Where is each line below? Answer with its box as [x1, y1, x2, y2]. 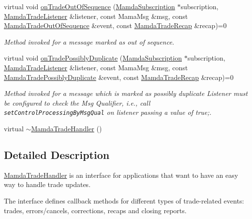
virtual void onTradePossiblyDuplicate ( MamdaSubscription [4, 53, 182, 63]
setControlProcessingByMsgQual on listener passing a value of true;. [4, 107, 212, 117]
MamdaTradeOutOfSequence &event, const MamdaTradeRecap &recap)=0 [4, 20, 227, 31]
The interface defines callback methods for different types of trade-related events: [4, 195, 244, 205]
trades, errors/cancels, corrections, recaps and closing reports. [4, 205, 187, 215]
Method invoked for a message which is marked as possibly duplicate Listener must [4, 88, 248, 98]
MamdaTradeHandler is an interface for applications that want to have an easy [4, 170, 238, 180]
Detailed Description [4, 147, 110, 162]
